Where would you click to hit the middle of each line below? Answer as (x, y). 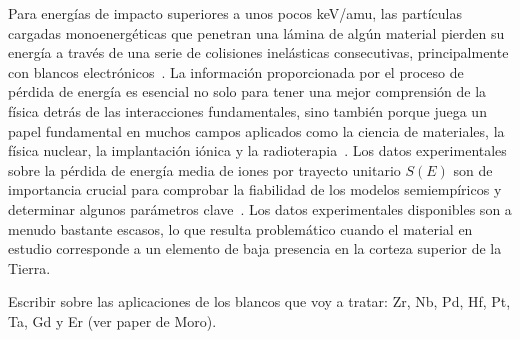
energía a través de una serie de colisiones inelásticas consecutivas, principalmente (258, 52)
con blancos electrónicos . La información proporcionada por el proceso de (236, 71)
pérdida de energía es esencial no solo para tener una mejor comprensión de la (247, 91)
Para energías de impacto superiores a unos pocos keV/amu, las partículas (235, 13)
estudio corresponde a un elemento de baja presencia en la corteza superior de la (255, 248)
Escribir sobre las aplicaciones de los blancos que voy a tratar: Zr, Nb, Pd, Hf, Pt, (259, 301)
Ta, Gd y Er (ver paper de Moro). (112, 320)
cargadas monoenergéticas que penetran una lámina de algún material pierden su (256, 32)
